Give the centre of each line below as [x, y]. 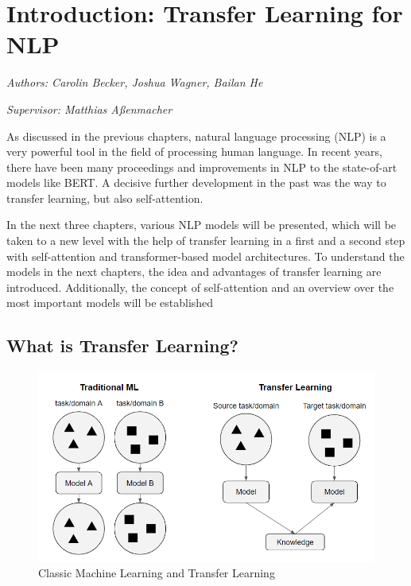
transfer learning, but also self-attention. [105, 198]
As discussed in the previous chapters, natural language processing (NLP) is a [196, 136]
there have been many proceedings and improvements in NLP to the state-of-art [202, 167]
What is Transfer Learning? [123, 345]
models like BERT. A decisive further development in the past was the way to [196, 182]
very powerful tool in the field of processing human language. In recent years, [194, 151]
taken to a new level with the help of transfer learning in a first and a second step [206, 241]
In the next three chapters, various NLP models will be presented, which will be [202, 225]
